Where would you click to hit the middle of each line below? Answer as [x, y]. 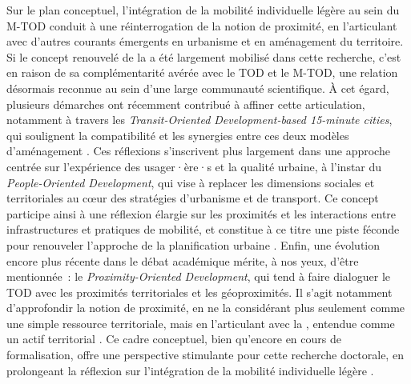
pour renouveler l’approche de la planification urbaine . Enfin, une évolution [193, 244]
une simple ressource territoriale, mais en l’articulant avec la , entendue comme [201, 323]
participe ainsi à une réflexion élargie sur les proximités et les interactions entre [201, 213]
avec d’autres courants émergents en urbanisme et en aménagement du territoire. [205, 41]
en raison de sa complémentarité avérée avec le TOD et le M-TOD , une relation [202, 72]
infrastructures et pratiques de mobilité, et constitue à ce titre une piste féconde [203, 229]
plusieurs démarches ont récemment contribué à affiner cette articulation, [186, 104]
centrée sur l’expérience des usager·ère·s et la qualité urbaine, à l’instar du [194, 166]
